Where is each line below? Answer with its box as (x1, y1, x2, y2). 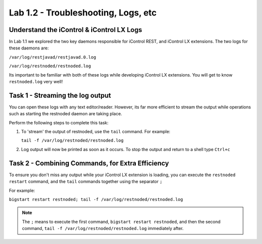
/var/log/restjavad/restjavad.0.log (9, 54, 97, 60)
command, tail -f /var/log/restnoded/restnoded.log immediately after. (22, 226, 184, 231)
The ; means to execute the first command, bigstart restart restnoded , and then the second (22, 218, 221, 225)
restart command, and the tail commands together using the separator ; (9, 179, 163, 184)
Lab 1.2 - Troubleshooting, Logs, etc (9, 7, 157, 18)
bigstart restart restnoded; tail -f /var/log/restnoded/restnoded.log (9, 197, 183, 202)
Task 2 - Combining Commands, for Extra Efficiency (9, 159, 169, 167)
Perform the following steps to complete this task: (9, 120, 109, 125)
